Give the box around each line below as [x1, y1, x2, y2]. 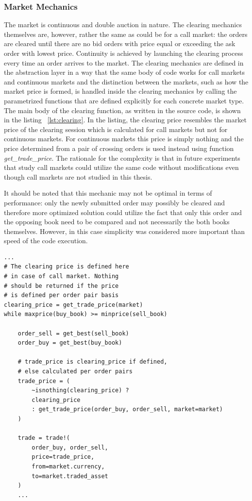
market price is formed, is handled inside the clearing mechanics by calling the [4, 86, 237, 96]
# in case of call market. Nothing [4, 273, 119, 280]
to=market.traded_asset [32, 472, 108, 480]
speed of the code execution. [4, 235, 88, 246]
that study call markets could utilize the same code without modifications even [4, 162, 239, 172]
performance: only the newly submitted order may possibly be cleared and [4, 197, 225, 207]
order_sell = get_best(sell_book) [17, 330, 129, 337]
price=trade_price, [32, 453, 95, 461]
